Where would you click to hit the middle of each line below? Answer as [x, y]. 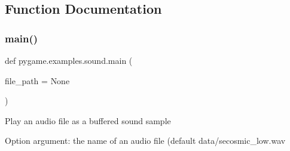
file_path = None [37, 80]
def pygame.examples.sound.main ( [69, 60]
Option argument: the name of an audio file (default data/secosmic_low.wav [145, 141]
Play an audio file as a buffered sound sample [88, 120]
